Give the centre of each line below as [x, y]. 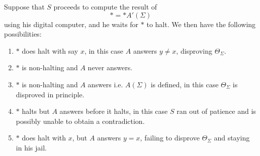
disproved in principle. [50, 94]
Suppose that [24, 7]
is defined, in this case [185, 84]
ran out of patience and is [216, 111]
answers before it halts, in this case [114, 111]
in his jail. [31, 147]
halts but [36, 111]
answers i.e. [105, 84]
